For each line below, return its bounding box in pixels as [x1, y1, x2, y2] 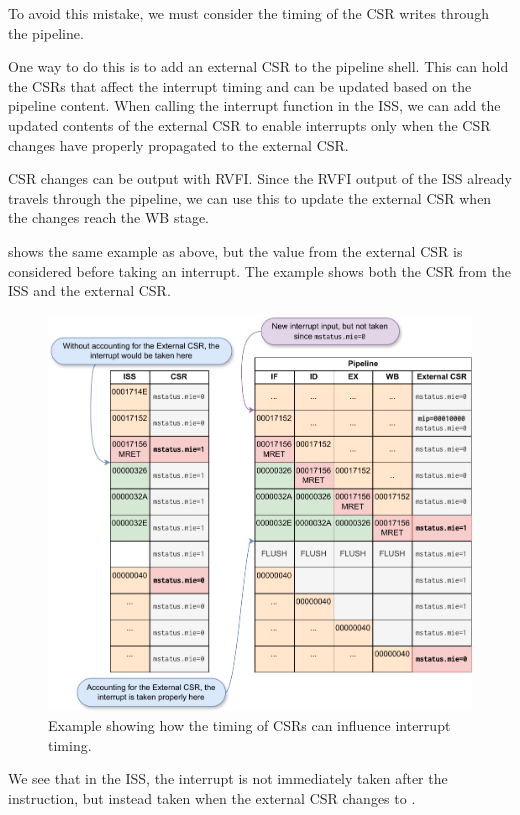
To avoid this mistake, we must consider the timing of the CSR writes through [8, 3, 489, 23]
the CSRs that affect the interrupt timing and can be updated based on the [8, 75, 472, 96]
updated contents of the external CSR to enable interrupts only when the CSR [8, 114, 491, 135]
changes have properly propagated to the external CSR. [8, 134, 349, 155]
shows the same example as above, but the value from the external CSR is [8, 240, 463, 261]
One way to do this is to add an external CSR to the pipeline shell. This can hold [8, 56, 509, 77]
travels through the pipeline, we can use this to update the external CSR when [8, 187, 492, 208]
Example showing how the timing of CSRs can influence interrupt [48, 714, 451, 735]
